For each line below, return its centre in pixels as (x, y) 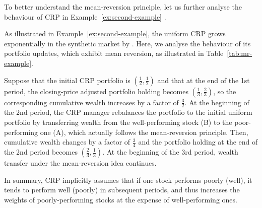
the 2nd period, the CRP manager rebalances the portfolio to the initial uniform (128, 112)
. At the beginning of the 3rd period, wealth (170, 152)
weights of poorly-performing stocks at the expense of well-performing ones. (121, 199)
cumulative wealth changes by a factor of (67, 142)
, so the (225, 91)
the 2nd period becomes (41, 152)
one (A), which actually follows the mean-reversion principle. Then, (144, 132)
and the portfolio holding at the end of (198, 142)
